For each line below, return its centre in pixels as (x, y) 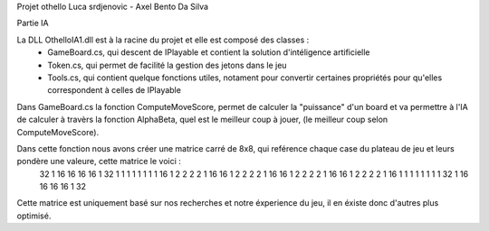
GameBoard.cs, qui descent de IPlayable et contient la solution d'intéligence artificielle (209, 52)
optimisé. (34, 216)
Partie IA (33, 23)
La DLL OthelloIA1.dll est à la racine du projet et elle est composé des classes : (163, 40)
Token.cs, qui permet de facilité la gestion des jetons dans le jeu (167, 65)
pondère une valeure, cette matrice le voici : (99, 162)
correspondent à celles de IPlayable (114, 90)
